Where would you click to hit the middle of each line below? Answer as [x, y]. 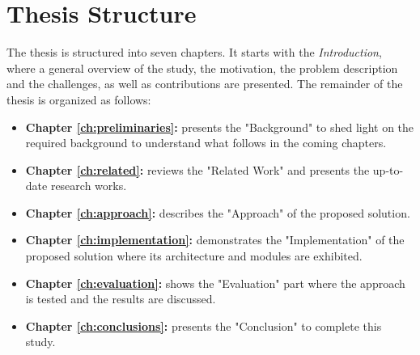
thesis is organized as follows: [79, 99]
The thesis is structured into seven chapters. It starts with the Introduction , [194, 52]
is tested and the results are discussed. [121, 299]
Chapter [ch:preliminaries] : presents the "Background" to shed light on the [220, 127]
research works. [89, 186]
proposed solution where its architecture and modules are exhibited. [194, 256]
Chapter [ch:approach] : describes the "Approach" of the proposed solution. [218, 212]
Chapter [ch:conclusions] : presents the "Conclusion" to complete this [204, 325]
